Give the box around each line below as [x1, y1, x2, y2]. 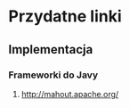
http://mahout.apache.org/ [20, 88, 119, 99]
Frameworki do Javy [8, 69, 99, 81]
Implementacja [8, 42, 93, 57]
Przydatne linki [8, 6, 122, 27]
